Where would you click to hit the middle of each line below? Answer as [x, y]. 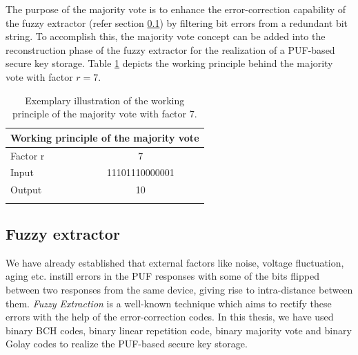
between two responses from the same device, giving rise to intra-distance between [179, 290]
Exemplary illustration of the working [105, 100]
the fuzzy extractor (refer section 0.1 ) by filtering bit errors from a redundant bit [177, 22]
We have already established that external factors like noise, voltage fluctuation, [175, 262]
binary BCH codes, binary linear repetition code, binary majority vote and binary [179, 330]
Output [26, 190]
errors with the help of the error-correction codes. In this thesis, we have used [170, 317]
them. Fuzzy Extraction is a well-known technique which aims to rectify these [169, 303]
